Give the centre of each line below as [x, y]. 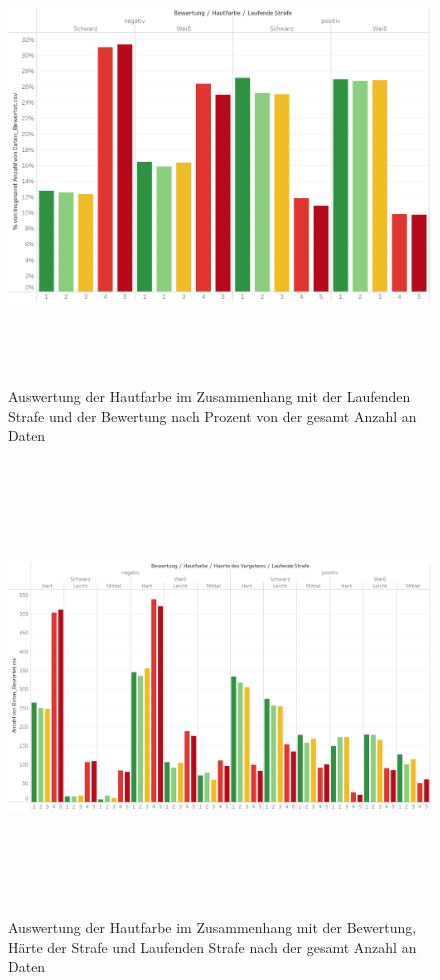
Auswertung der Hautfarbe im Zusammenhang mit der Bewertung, [212, 927]
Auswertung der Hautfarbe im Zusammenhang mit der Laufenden [209, 396]
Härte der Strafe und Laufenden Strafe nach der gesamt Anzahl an [212, 946]
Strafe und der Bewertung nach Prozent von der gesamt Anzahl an [212, 415]
